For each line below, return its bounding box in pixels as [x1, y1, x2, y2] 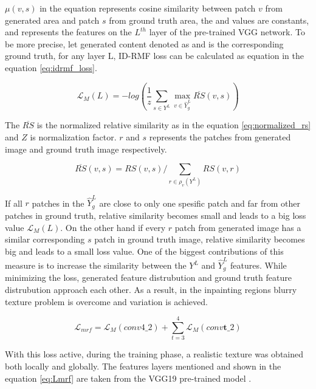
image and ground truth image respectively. [5, 142, 167, 155]
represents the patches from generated [149, 131, 291, 143]
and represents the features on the [5, 26, 132, 38]
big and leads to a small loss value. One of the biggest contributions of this [5, 244, 284, 257]
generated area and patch [5, 13, 100, 26]
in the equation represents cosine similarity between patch [39, 2, 256, 14]
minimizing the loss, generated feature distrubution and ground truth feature [5, 271, 292, 284]
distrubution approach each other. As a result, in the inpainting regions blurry [5, 283, 297, 296]
